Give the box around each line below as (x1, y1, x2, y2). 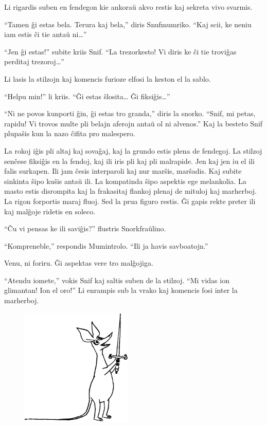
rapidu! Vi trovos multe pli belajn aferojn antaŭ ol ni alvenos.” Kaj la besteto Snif (4, 118, 263, 128)
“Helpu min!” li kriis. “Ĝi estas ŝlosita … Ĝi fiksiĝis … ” (4, 90, 170, 101)
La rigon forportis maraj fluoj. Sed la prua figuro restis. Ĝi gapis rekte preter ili (4, 195, 256, 206)
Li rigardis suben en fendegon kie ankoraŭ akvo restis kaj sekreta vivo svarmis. (4, 2, 253, 12)
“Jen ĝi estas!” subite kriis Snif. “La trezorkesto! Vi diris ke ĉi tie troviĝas (4, 46, 237, 57)
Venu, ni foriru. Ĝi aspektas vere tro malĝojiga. (4, 257, 153, 268)
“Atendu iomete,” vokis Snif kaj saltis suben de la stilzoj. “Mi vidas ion (4, 274, 229, 285)
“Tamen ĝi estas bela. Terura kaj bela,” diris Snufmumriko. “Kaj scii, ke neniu (4, 18, 252, 29)
